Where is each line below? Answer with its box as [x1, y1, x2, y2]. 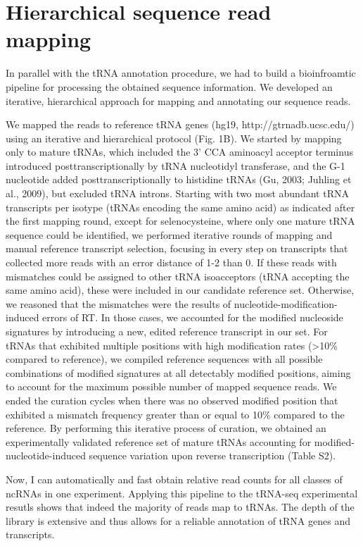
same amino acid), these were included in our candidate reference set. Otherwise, [6, 283, 355, 297]
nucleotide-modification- [234, 296, 338, 311]
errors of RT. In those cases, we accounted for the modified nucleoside [42, 310, 343, 325]
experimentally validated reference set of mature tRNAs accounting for [6, 434, 312, 449]
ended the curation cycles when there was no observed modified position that [6, 392, 338, 407]
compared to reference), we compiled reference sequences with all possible [6, 352, 323, 366]
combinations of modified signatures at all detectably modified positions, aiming [6, 365, 351, 380]
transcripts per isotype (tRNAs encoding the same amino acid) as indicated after [6, 199, 355, 214]
